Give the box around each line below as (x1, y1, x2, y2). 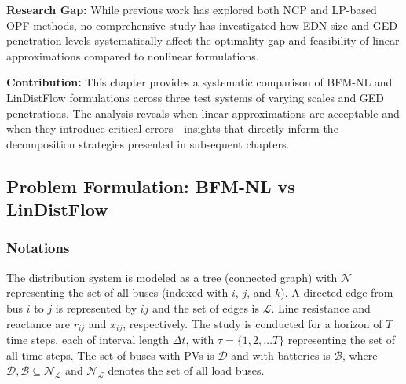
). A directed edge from (280, 284, 393, 301)
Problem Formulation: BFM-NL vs (6, 174, 295, 198)
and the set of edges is (152, 299, 259, 316)
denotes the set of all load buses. (108, 362, 265, 379)
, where (342, 346, 378, 363)
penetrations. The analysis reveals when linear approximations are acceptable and (6, 104, 400, 121)
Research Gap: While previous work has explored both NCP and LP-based (6, 2, 377, 17)
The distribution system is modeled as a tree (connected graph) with (6, 269, 338, 285)
